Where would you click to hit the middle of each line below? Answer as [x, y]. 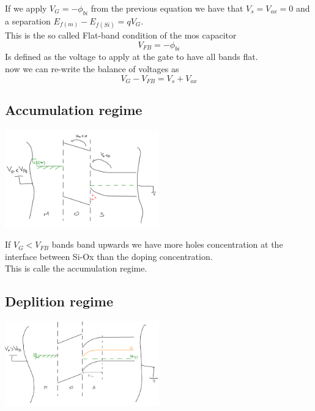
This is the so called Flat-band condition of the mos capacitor [121, 35]
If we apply [26, 8]
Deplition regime [59, 301]
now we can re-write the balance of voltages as [92, 68]
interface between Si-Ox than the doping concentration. [109, 256]
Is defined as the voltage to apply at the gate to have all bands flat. [132, 57]
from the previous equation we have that [167, 8]
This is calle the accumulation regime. [76, 268]
